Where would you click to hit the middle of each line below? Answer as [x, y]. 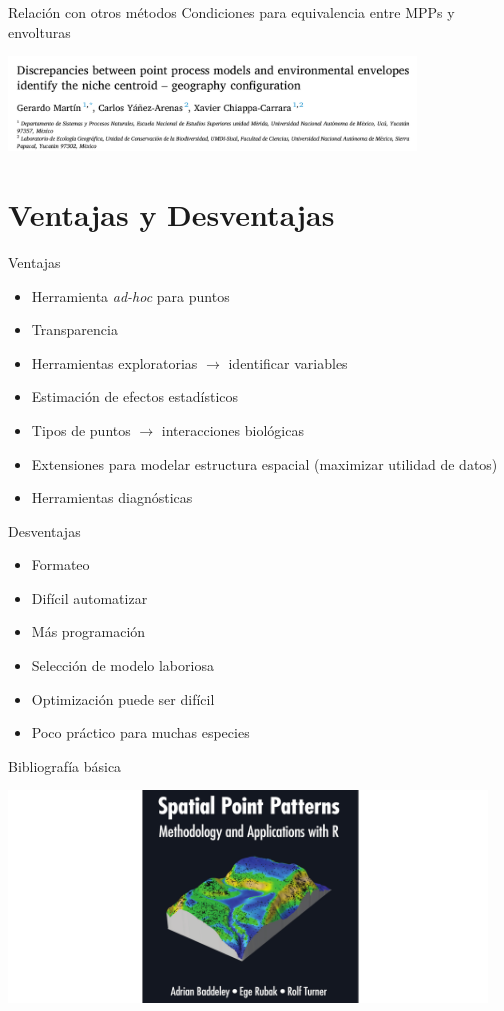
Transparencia [74, 329]
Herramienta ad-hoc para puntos [130, 295]
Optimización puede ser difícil [123, 698]
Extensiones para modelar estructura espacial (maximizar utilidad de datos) [264, 463]
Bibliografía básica [65, 765]
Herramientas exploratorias [114, 362]
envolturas [39, 31]
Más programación [88, 631]
